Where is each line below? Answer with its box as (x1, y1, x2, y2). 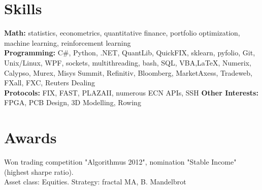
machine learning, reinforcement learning (4, 37, 131, 48)
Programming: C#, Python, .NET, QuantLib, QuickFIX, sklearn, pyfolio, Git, (4, 47, 255, 58)
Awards (4, 127, 57, 148)
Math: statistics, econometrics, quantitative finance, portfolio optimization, (4, 27, 240, 38)
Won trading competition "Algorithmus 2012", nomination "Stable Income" (4, 156, 237, 167)
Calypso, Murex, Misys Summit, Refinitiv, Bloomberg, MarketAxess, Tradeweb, (4, 67, 253, 78)
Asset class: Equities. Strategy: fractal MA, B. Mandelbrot (4, 176, 186, 187)
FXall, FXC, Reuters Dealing (4, 77, 95, 88)
